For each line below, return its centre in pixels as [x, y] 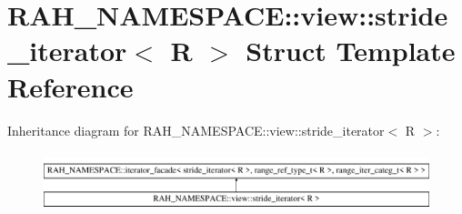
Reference [70, 86]
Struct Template [351, 51]
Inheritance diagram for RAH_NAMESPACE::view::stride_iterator [196, 130]
